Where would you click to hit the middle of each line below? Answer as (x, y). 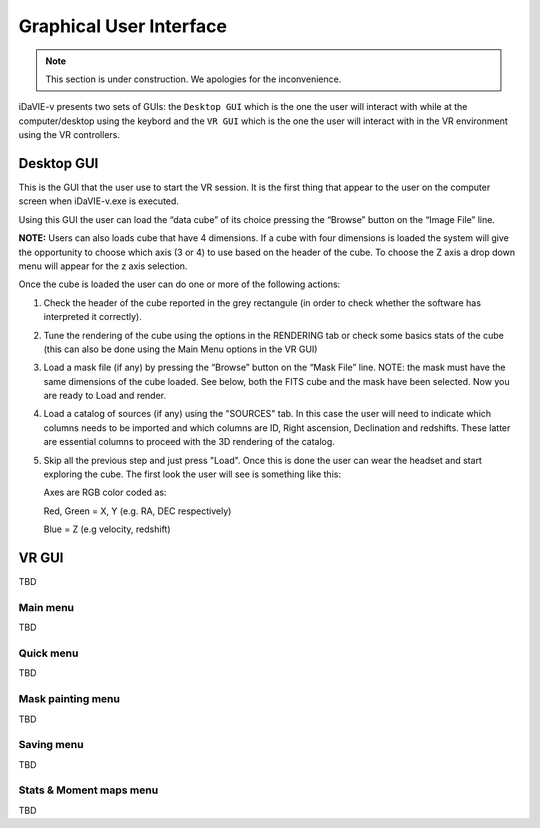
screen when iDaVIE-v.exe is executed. (99, 201)
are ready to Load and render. (105, 396)
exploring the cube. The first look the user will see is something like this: (192, 474)
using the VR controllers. (69, 135)
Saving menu (51, 745)
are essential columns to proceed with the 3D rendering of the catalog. (189, 442)
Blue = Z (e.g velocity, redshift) (107, 529)
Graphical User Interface (122, 26)
